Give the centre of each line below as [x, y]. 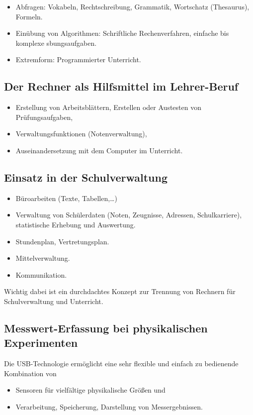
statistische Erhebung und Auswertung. [76, 224]
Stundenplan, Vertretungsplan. [62, 241]
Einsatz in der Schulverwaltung [86, 177]
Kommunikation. [41, 274]
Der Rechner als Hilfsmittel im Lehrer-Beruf [121, 86]
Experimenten [41, 343]
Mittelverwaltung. [43, 258]
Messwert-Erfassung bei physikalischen [106, 328]
